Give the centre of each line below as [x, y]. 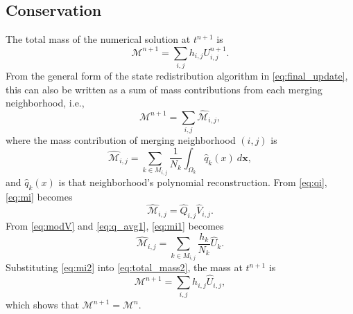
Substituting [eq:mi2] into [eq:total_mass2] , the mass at [124, 267]
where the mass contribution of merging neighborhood [121, 140]
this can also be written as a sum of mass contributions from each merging [164, 89]
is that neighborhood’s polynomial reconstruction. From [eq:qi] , [193, 182]
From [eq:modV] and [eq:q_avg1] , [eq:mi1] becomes [115, 226]
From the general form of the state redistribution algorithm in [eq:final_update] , [177, 75]
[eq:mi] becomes [39, 196]
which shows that [42, 305]
